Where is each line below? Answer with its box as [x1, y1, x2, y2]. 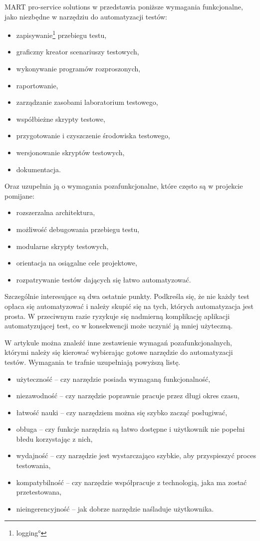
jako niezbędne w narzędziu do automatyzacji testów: [4, 11, 167, 21]
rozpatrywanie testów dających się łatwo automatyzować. [16, 274, 191, 284]
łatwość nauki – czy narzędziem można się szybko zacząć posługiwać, [16, 407, 228, 417]
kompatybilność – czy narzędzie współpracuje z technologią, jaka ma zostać [16, 477, 247, 487]
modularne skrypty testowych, [16, 241, 109, 251]
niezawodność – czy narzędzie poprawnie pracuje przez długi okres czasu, [16, 390, 240, 401]
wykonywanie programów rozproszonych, [16, 63, 141, 74]
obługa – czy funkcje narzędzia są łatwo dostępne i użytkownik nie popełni [16, 424, 245, 434]
